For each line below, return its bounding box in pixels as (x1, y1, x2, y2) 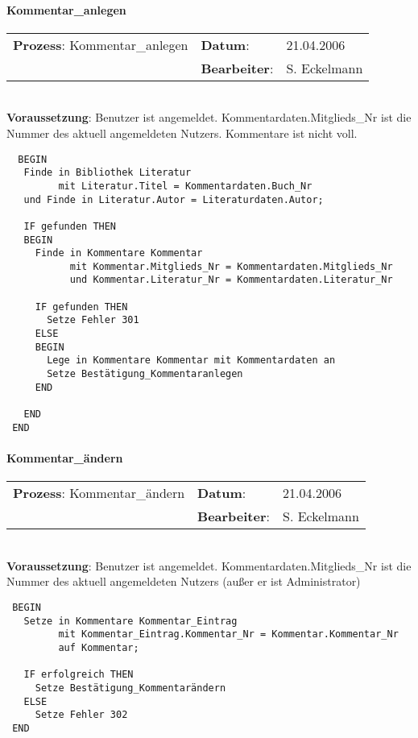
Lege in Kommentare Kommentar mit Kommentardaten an (47, 354, 336, 367)
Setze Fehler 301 (47, 314, 139, 326)
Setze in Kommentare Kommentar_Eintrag (23, 615, 238, 627)
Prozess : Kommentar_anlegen (13, 35, 188, 54)
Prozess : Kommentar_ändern (13, 483, 185, 503)
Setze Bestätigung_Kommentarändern (35, 682, 226, 694)
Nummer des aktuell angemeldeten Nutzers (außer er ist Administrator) (6, 573, 361, 590)
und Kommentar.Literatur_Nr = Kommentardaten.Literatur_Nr (69, 274, 393, 286)
